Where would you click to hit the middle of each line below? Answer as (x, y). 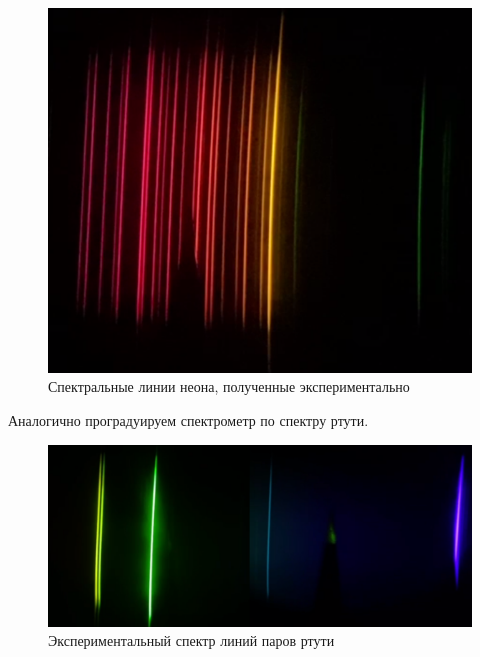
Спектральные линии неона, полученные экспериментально (229, 386)
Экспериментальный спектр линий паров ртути (191, 640)
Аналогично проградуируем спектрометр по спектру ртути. (188, 419)
